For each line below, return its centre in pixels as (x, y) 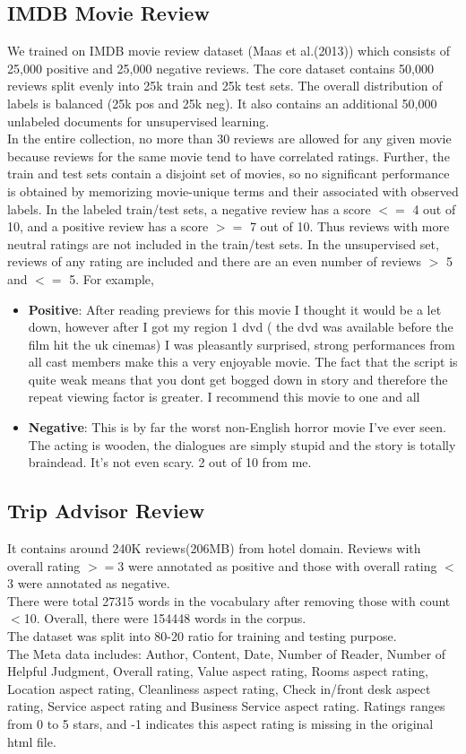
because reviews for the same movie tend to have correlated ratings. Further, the (229, 156)
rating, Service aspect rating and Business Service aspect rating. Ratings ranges (226, 706)
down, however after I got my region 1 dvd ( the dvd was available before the (241, 327)
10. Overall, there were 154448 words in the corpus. (165, 618)
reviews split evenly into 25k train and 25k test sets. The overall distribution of (225, 86)
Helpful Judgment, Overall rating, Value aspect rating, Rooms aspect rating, (218, 671)
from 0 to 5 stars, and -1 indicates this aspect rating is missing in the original (220, 724)
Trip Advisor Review (106, 511)
